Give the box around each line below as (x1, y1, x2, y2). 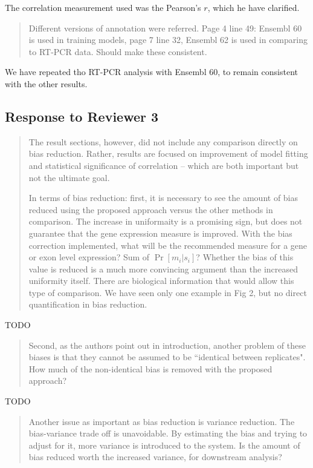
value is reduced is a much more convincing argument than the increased (28, 262, 298, 275)
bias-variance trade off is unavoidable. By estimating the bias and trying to (28, 427, 308, 440)
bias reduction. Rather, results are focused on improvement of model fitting (28, 147, 308, 160)
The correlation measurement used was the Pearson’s (5, 1, 201, 13)
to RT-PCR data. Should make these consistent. (28, 45, 207, 58)
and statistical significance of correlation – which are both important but (28, 159, 299, 171)
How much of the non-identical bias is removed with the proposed (28, 362, 273, 375)
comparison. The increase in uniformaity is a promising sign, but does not (28, 215, 303, 228)
